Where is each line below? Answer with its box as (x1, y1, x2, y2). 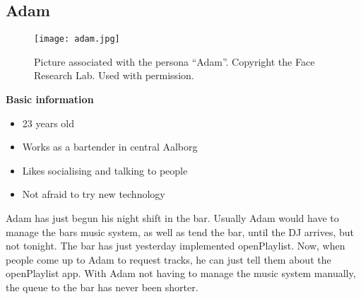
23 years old (22, 115, 75, 130)
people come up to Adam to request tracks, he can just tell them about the (6, 252, 331, 266)
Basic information (6, 92, 94, 107)
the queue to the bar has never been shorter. (6, 279, 199, 294)
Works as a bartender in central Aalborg (22, 139, 198, 154)
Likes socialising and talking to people (22, 163, 188, 177)
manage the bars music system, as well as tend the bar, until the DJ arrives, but (6, 224, 354, 239)
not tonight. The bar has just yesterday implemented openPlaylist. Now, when (6, 238, 345, 253)
